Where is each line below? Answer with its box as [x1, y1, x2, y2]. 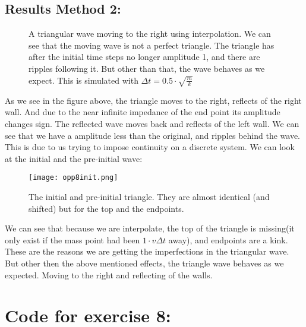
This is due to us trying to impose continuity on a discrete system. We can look [5, 141, 295, 153]
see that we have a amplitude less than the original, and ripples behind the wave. [5, 129, 300, 141]
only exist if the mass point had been [5, 233, 140, 246]
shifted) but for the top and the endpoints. [29, 202, 184, 214]
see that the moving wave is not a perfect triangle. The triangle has [29, 39, 275, 51]
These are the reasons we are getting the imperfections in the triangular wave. [5, 245, 289, 258]
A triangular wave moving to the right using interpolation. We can [29, 27, 271, 40]
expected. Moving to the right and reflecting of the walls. [5, 268, 213, 281]
